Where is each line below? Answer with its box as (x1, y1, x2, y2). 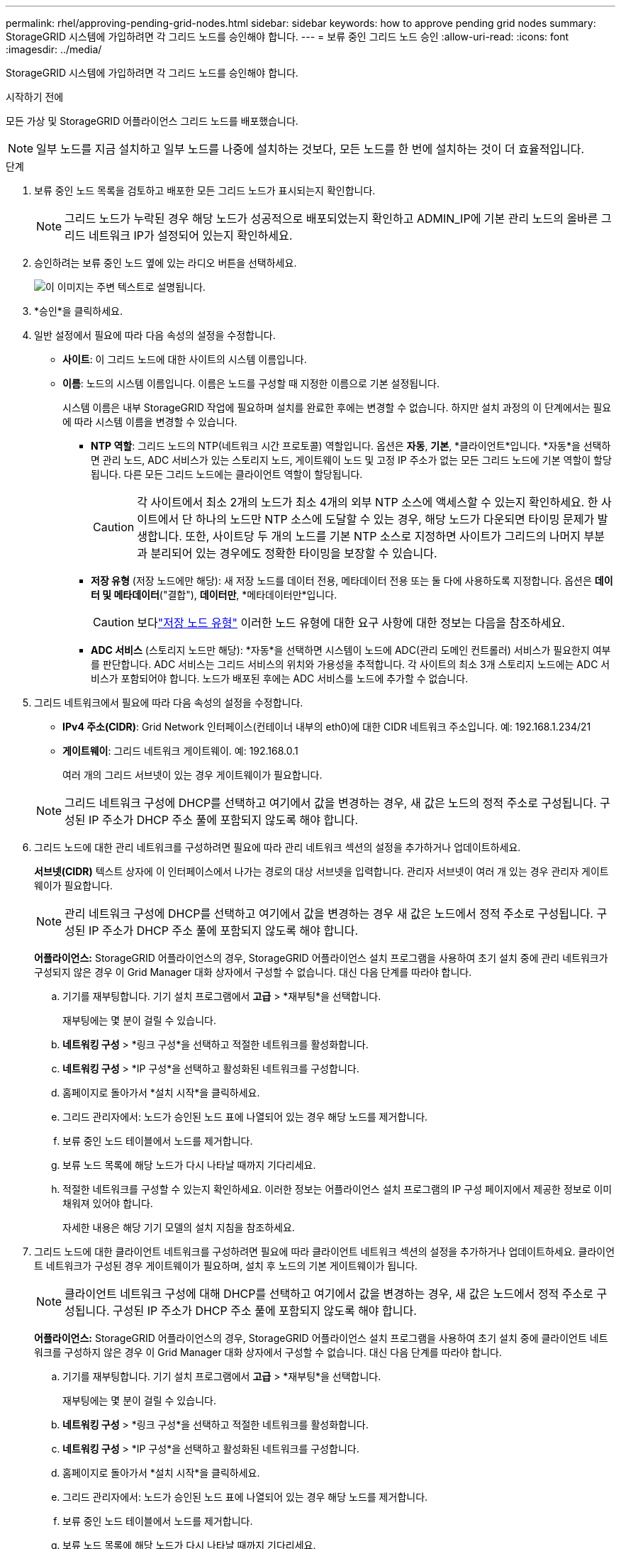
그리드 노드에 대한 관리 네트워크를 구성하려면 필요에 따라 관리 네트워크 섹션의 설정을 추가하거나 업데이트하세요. (34, 841, 521, 853)
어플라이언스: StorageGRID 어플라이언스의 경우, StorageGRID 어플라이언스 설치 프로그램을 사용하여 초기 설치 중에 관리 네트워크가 (34, 952, 608, 964)
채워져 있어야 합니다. (62, 1197, 153, 1209)
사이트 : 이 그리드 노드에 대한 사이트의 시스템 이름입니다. (62, 353, 307, 365)
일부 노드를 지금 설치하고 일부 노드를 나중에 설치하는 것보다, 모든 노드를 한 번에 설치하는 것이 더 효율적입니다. (36, 142, 585, 156)
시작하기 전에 (6, 91, 64, 103)
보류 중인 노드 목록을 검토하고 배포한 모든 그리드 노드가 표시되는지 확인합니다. (34, 184, 376, 196)
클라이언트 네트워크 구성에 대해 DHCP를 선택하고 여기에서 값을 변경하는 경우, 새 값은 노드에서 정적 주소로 (65, 1287, 593, 1301)
